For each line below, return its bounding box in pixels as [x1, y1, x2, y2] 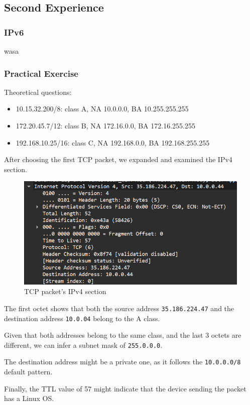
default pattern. [4, 366, 53, 377]
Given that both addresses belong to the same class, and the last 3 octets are [4, 330, 241, 340]
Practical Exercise [4, 67, 78, 79]
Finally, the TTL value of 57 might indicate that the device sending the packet [4, 383, 246, 393]
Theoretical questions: [4, 86, 72, 97]
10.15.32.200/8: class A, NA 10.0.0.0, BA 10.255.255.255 [16, 103, 189, 114]
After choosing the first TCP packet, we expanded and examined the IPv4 [4, 154, 232, 165]
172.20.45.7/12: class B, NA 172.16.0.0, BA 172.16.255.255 [16, 120, 195, 130]
